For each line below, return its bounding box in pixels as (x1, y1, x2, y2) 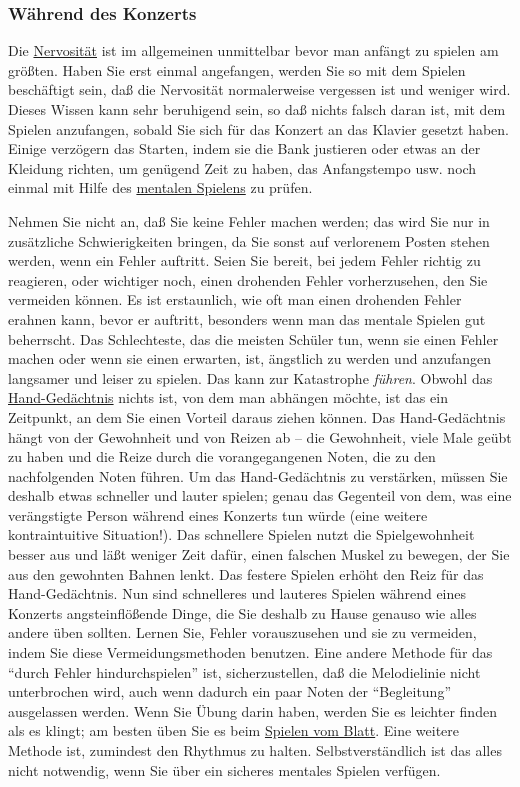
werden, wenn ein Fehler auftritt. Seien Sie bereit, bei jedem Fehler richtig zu (8, 250, 481, 271)
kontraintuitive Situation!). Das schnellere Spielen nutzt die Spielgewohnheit (8, 524, 475, 545)
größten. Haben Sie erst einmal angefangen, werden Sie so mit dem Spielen (8, 59, 466, 80)
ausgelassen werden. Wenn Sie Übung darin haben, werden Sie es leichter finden (8, 700, 497, 721)
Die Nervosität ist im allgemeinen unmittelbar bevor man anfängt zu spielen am (8, 40, 499, 61)
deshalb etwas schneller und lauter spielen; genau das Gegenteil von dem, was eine (8, 485, 512, 506)
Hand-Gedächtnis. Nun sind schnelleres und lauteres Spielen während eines (8, 583, 467, 604)
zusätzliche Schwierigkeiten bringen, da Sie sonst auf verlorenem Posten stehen (8, 230, 490, 251)
